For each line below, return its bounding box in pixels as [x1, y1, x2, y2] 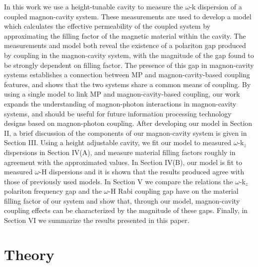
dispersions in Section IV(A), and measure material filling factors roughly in [4, 147, 236, 157]
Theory [4, 244, 55, 264]
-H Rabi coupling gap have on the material [108, 186, 239, 196]
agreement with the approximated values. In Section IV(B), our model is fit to [4, 157, 242, 167]
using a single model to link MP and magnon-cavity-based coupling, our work [4, 89, 240, 99]
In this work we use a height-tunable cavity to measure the [4, 1, 183, 11]
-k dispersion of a [190, 1, 242, 11]
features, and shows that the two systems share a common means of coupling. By [4, 79, 251, 89]
